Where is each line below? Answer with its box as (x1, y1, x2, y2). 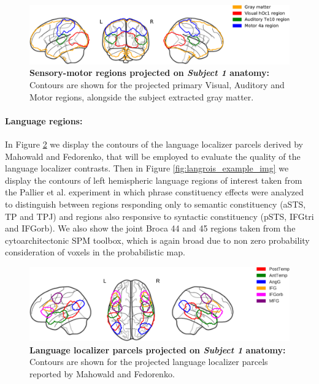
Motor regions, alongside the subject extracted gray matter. (29, 90, 254, 103)
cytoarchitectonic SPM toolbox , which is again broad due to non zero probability (5, 233, 310, 246)
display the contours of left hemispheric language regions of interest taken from (5, 173, 302, 186)
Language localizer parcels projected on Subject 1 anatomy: (29, 343, 286, 356)
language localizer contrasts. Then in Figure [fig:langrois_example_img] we (5, 162, 289, 175)
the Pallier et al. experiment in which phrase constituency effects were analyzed (5, 186, 304, 198)
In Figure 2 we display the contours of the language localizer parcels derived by (5, 138, 303, 151)
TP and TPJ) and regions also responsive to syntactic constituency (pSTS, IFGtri (5, 209, 314, 222)
